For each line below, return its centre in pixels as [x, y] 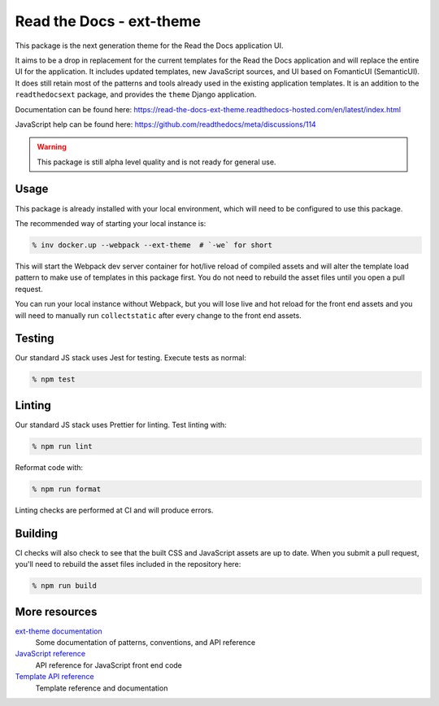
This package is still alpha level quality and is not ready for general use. [156, 162]
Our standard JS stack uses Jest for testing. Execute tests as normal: [131, 358]
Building [37, 533]
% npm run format [67, 489]
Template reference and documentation [102, 688]
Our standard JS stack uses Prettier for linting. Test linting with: [121, 425]
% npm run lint [62, 446]
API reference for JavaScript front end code [109, 665]
